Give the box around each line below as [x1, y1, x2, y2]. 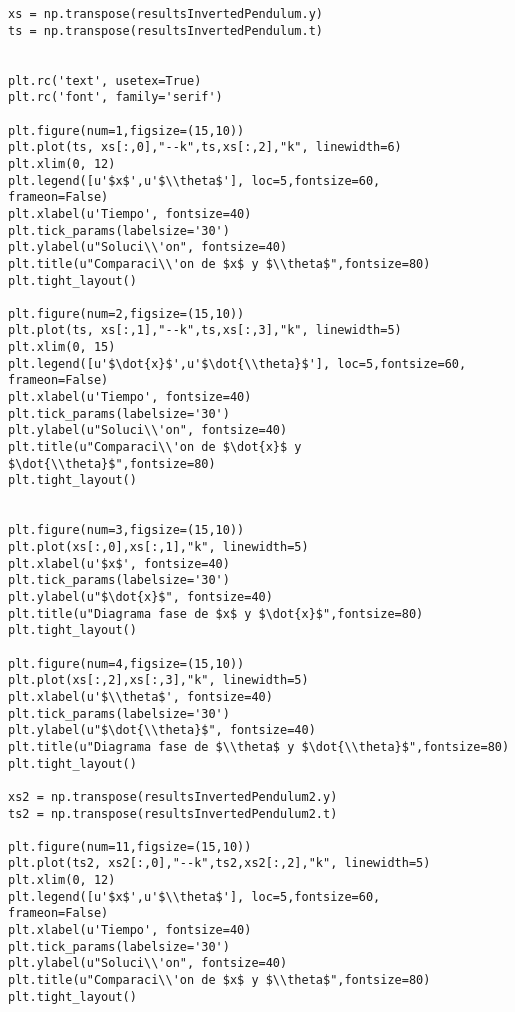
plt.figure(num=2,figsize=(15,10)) [8, 306, 245, 321]
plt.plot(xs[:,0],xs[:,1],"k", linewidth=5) [8, 540, 309, 554]
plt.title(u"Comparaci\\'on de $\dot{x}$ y [8, 440, 302, 455]
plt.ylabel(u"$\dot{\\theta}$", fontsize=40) [8, 723, 316, 738]
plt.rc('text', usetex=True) [8, 73, 202, 88]
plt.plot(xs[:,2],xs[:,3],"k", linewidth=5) [8, 673, 309, 688]
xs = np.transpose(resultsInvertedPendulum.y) [8, 7, 323, 21]
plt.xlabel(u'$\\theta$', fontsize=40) [8, 689, 273, 704]
